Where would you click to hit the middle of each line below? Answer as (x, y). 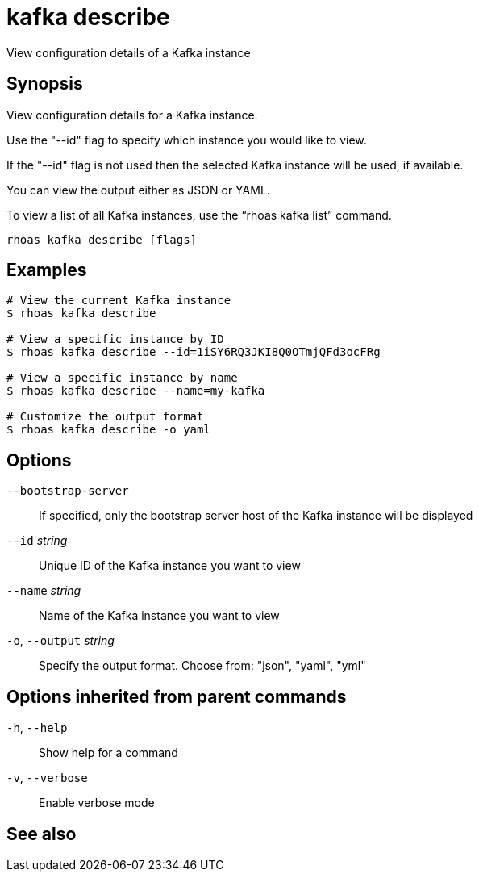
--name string (44, 591)
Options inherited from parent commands (177, 696)
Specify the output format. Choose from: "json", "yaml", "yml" (202, 666)
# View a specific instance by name (122, 378)
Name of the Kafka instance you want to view (159, 616)
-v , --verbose (47, 778)
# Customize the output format (105, 417)
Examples (47, 270)
